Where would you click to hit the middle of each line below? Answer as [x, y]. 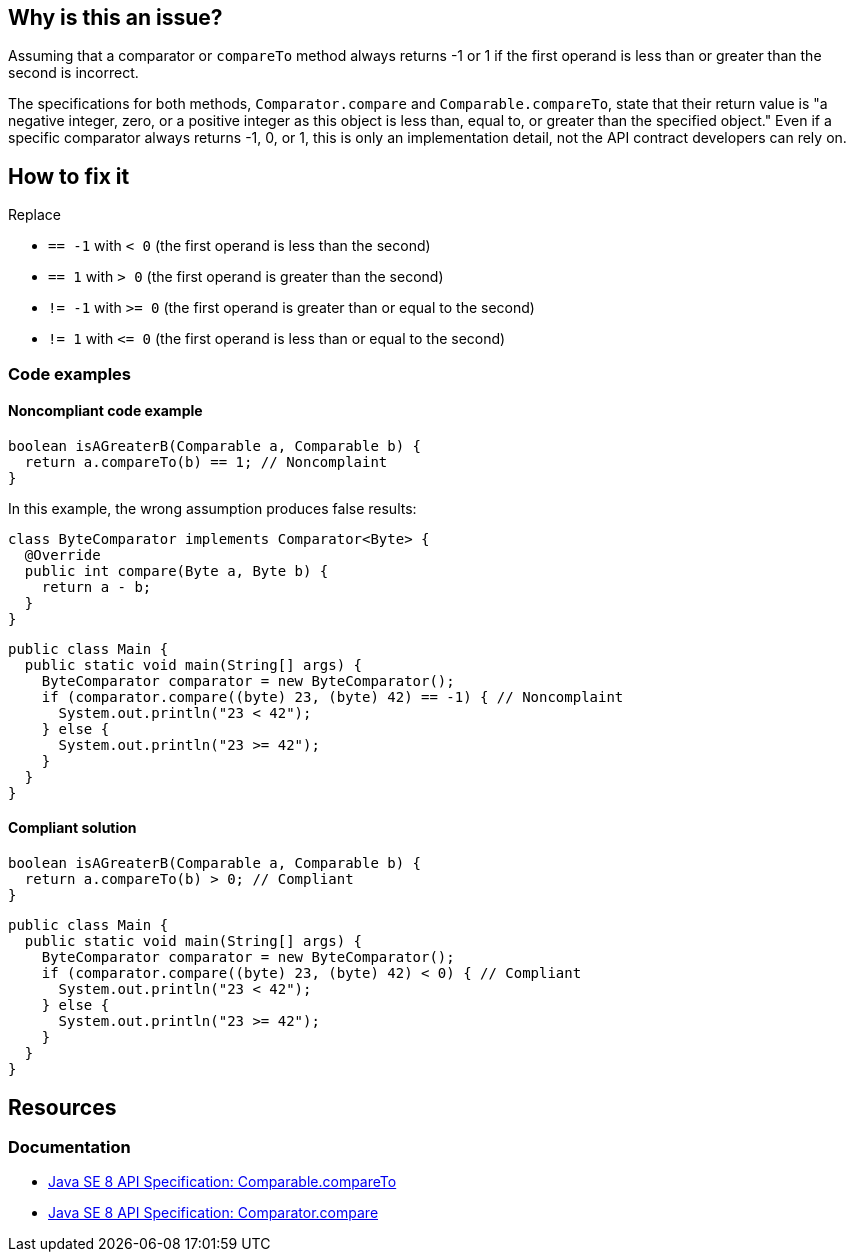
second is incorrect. [73, 73]
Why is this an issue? [115, 17]
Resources [62, 1107]
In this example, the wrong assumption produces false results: [212, 508]
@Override [62, 554]
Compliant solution [72, 828]
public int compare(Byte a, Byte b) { [176, 570]
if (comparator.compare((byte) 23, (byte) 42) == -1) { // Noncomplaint [332, 696]
